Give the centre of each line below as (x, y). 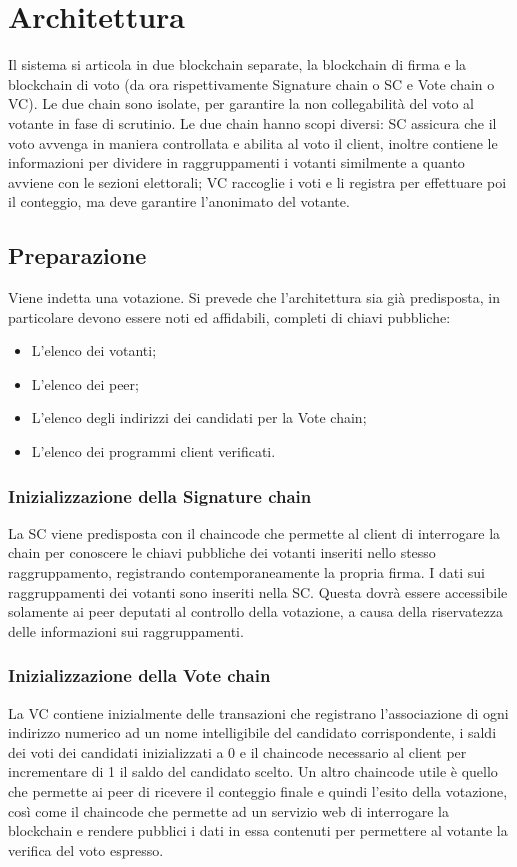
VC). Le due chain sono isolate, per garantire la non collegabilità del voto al (241, 103)
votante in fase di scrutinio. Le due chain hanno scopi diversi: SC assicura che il (252, 122)
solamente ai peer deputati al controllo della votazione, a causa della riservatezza (256, 611)
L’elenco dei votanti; (94, 350)
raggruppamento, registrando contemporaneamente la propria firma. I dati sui (246, 572)
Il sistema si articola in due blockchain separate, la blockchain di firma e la (237, 64)
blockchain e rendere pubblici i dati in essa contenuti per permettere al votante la (258, 830)
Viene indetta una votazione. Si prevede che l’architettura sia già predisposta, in (254, 297)
